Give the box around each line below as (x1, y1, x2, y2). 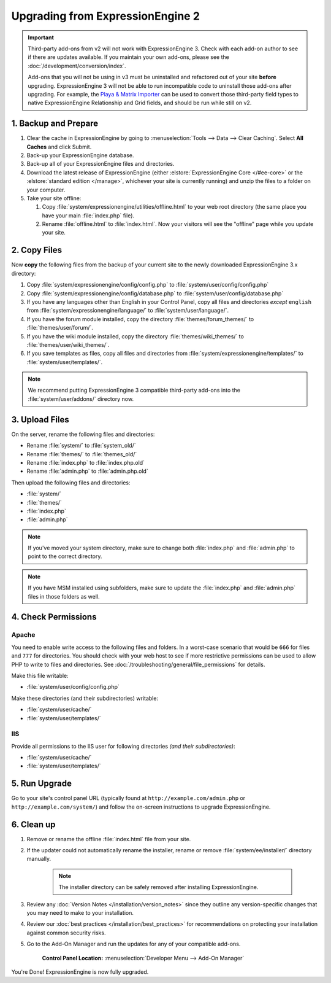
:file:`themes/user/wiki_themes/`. (26, 341, 110, 348)
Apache (11, 631, 36, 639)
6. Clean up (11, 819, 56, 830)
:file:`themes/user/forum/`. (26, 324, 93, 332)
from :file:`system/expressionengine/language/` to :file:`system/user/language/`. (26, 307, 229, 314)
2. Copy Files (11, 245, 63, 255)
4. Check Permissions (11, 612, 97, 623)
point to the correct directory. (28, 553, 102, 560)
